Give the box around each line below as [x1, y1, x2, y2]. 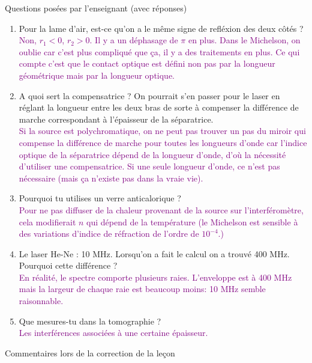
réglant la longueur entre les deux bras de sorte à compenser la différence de [19, 101, 299, 114]
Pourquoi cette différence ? [19, 259, 118, 272]
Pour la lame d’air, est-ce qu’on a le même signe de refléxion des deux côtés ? [19, 22, 304, 34]
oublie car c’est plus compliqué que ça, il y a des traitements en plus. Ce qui [19, 45, 300, 58]
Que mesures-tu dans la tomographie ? [19, 314, 161, 327]
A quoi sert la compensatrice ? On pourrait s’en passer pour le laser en [19, 89, 280, 102]
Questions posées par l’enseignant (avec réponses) [5, 2, 187, 14]
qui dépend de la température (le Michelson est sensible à [86, 215, 298, 228]
